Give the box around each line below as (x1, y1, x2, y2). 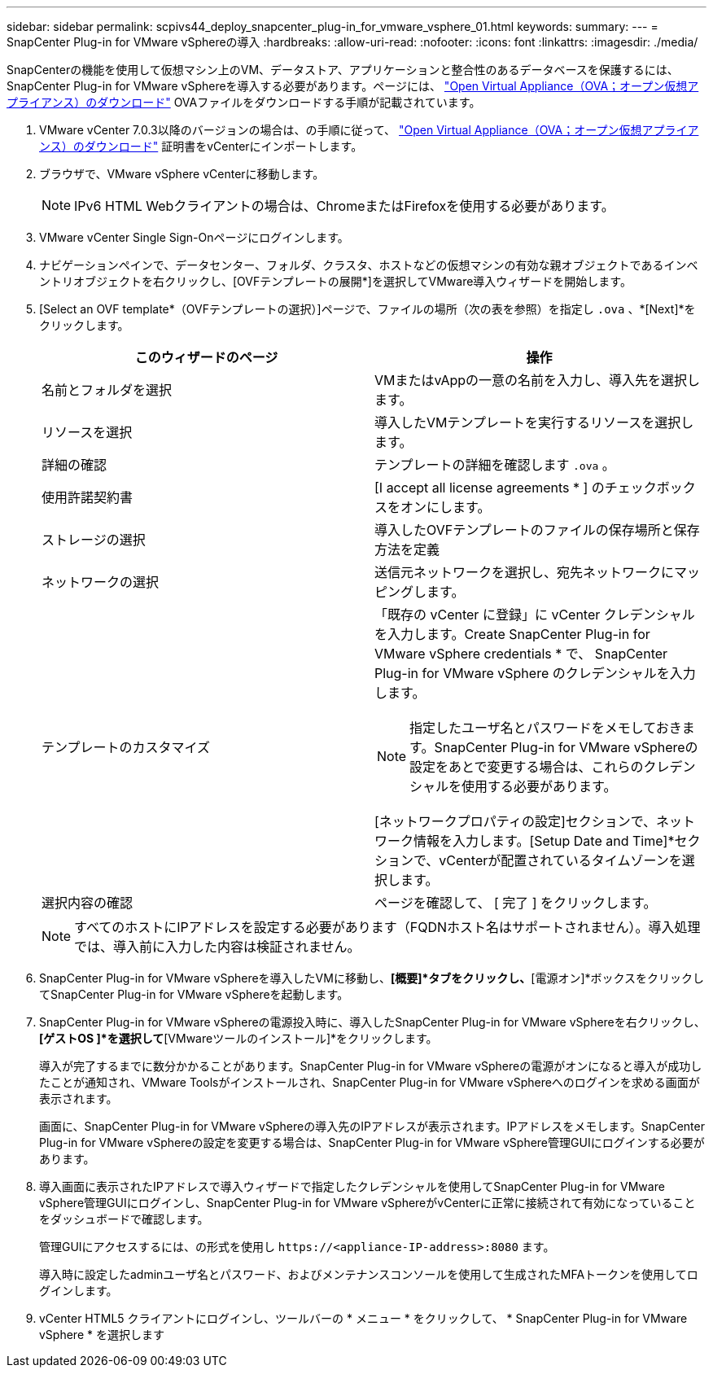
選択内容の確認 (42, 895, 133, 911)
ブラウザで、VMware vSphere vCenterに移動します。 (39, 167, 325, 181)
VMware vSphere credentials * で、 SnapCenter (374, 645, 668, 662)
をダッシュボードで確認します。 (39, 1212, 209, 1226)
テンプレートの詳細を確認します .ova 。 (374, 457, 615, 473)
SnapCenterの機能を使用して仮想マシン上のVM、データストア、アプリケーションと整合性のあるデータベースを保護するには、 (7, 63, 679, 77)
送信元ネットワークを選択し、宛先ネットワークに (374, 564, 675, 580)
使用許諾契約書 (42, 489, 133, 505)
